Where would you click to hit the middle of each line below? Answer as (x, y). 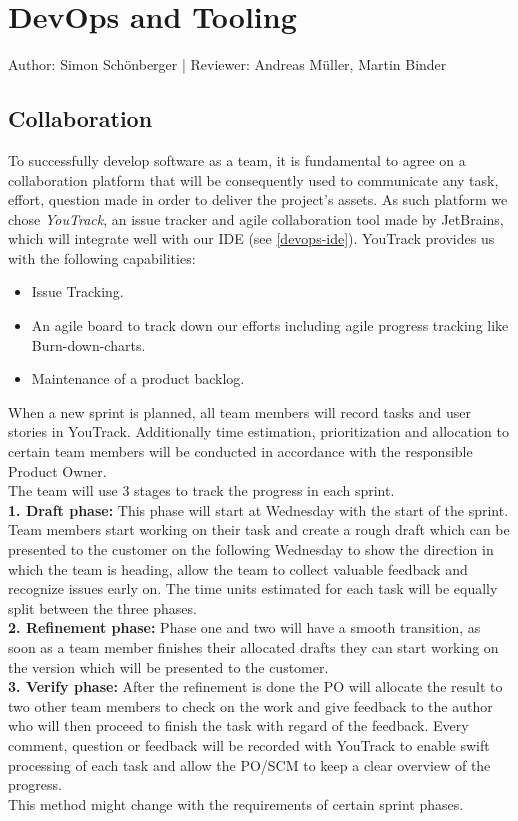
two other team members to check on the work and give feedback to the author (250, 705)
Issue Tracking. (77, 291)
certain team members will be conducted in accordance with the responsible (240, 451)
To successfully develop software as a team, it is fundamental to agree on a (237, 159)
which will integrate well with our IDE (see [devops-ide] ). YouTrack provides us (251, 238)
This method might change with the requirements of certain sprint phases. (236, 803)
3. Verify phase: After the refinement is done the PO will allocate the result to (255, 686)
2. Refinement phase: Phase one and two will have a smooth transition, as (244, 627)
